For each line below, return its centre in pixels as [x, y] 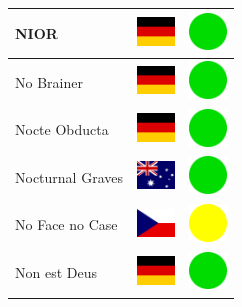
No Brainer [49, 81]
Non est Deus [56, 272]
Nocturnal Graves [69, 176]
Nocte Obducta [62, 129]
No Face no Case [66, 224]
